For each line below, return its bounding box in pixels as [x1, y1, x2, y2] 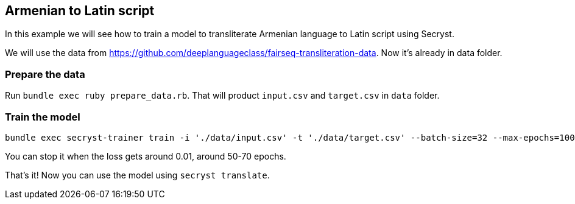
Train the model [5, 110, 80, 123]
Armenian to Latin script [5, 3, 155, 18]
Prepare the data [5, 68, 85, 80]
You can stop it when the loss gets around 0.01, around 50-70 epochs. [5, 150, 286, 161]
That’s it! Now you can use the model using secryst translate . [5, 169, 270, 180]
